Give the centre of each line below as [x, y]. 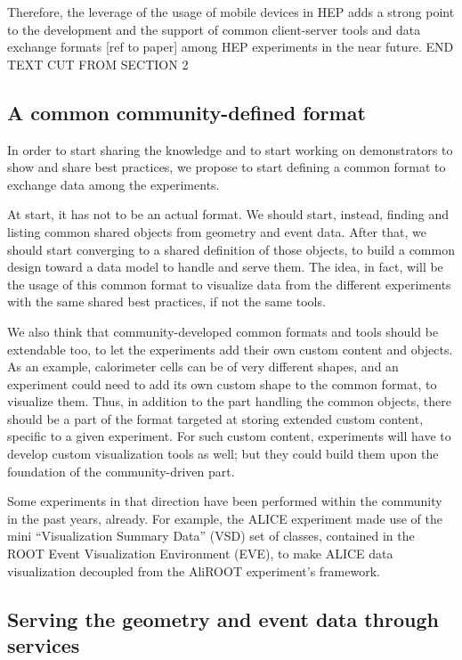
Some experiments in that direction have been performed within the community [225, 501]
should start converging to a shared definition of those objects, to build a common [231, 249]
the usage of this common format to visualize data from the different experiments [229, 284]
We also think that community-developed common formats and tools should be [223, 331]
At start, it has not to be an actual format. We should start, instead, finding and [228, 214]
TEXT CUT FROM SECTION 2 [98, 64]
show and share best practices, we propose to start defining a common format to [227, 167]
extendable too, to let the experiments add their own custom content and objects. [230, 349]
